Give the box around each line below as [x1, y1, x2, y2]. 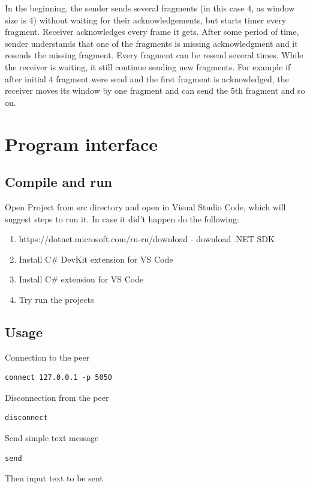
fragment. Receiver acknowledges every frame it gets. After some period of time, [5, 25, 299, 38]
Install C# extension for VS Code [19, 273, 144, 285]
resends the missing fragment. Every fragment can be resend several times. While [5, 49, 303, 61]
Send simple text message [5, 432, 99, 444]
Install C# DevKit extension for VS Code [19, 252, 173, 265]
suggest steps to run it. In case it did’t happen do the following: [5, 212, 239, 225]
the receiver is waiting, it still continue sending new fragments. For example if [5, 60, 291, 73]
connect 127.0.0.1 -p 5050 [5, 373, 112, 382]
